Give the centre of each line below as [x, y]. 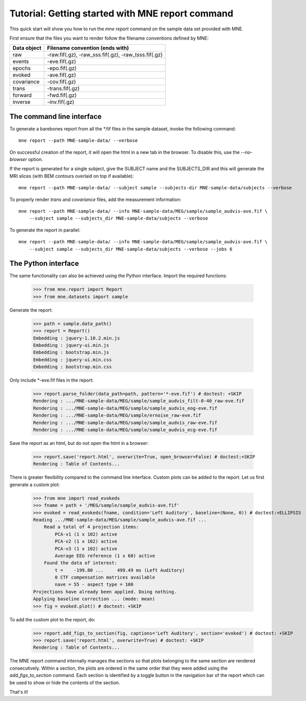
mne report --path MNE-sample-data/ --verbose [78, 141]
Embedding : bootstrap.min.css [73, 367]
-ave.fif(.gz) [62, 75]
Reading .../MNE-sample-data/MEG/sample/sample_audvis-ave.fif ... [120, 520]
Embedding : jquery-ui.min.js [71, 345]
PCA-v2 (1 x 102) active [86, 542]
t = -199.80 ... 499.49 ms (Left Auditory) [120, 570]
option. [35, 159]
